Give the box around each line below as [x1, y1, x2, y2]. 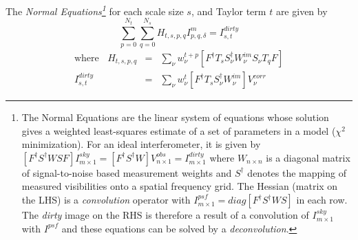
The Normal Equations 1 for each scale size [6, 2, 184, 18]
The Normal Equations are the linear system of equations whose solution [21, 110, 329, 124]
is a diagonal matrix [266, 150, 350, 164]
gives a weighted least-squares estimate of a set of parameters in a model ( [21, 123, 336, 138]
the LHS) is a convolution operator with [21, 193, 191, 207]
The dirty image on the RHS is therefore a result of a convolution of [21, 208, 309, 222]
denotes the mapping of [247, 165, 346, 179]
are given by [275, 3, 328, 18]
